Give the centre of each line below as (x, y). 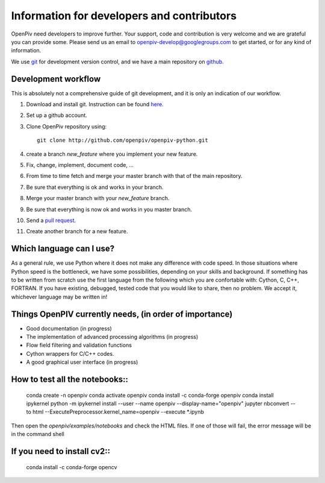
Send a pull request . (51, 220)
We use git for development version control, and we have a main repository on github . (117, 62)
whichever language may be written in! (59, 297)
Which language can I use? (63, 249)
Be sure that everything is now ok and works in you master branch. (109, 209)
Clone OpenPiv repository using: (67, 126)
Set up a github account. (57, 115)
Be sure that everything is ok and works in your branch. (95, 187)
